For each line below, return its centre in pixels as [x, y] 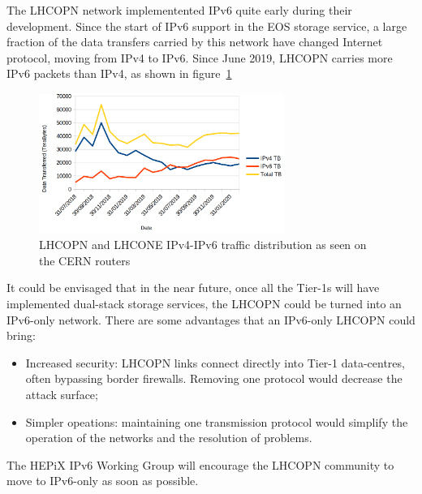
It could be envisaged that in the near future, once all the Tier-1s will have [193, 288]
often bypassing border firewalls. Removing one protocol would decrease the [214, 378]
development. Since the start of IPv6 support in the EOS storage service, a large [207, 26]
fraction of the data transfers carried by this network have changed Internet [195, 42]
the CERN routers [85, 260]
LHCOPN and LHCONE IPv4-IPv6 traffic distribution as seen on [203, 245]
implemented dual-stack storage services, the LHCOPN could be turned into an [204, 304]
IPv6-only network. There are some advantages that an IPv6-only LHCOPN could [211, 319]
